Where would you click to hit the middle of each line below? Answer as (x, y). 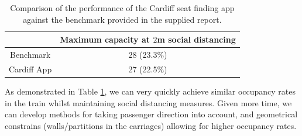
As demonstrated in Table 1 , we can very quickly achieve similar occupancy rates (150, 91)
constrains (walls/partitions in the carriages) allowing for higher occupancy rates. (151, 125)
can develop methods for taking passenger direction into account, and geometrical (151, 114)
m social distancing (196, 39)
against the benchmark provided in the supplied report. (122, 19)
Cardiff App (30, 69)
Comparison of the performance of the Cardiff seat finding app (122, 8)
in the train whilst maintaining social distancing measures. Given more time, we (148, 102)
